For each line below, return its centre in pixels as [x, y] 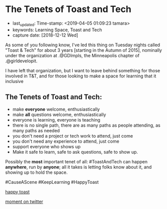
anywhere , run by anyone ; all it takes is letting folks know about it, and [78, 167]
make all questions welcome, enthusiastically [59, 115]
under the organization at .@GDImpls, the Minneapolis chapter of [72, 55]
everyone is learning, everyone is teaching [56, 120]
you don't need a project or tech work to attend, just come [73, 136]
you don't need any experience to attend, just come [66, 141]
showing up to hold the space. [36, 172]
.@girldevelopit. [21, 61]
